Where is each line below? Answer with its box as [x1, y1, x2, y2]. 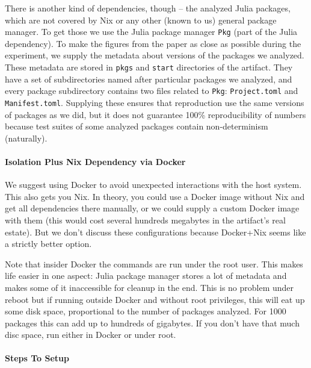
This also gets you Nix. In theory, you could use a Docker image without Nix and [5, 190, 305, 202]
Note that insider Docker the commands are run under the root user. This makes [5, 257, 303, 270]
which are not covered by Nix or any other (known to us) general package [5, 13, 277, 26]
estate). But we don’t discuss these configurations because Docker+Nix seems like [5, 225, 306, 238]
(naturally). [5, 131, 48, 144]
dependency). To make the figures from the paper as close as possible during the [5, 37, 301, 49]
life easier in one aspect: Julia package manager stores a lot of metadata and [5, 269, 287, 282]
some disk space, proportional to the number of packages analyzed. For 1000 [5, 305, 286, 317]
